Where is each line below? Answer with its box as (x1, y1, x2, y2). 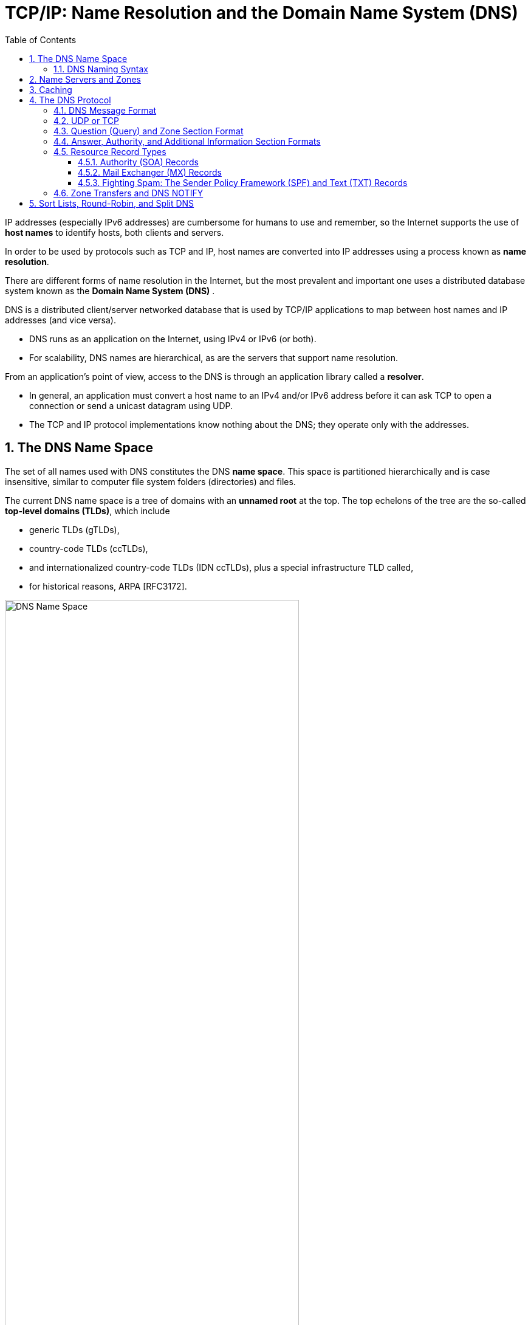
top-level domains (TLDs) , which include (5, 505, 170, 516)
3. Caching (29, 84, 72, 95)
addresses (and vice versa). (5, 314, 116, 325)
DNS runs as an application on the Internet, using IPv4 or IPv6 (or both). (29, 333, 317, 344)
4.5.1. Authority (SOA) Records (78, 156, 199, 167)
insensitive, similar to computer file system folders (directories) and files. (5, 476, 296, 487)
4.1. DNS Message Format (53, 105, 157, 115)
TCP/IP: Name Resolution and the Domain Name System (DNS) (5, 2, 518, 23)
